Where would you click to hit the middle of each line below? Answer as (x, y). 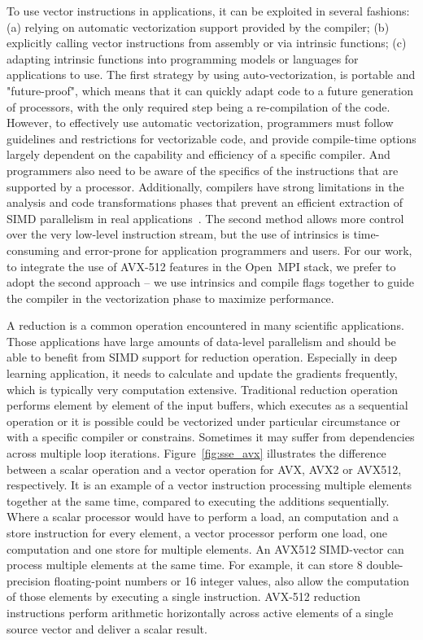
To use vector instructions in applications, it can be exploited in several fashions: (208, 11)
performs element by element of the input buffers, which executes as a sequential (207, 405)
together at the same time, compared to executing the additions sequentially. (198, 500)
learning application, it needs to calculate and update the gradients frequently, (202, 373)
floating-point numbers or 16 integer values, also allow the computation (232, 580)
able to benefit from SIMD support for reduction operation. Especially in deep (202, 357)
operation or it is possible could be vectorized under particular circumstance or (204, 421)
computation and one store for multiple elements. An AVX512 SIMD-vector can (205, 548)
